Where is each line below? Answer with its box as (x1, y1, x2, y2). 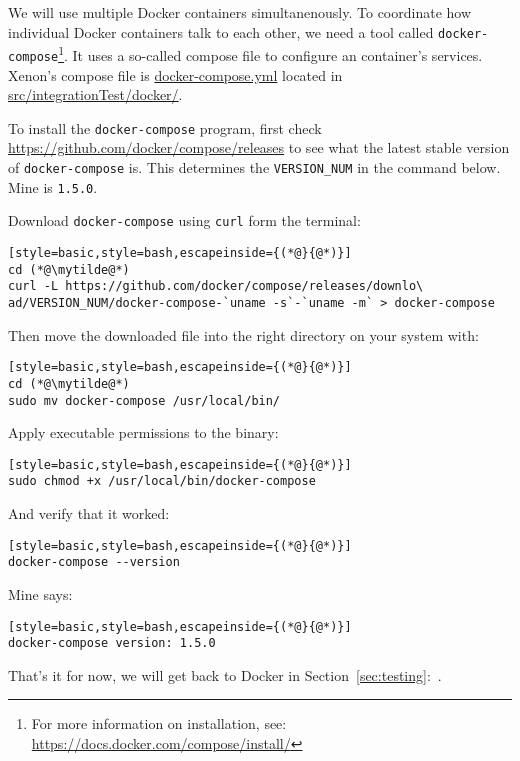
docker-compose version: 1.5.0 (8, 636, 216, 651)
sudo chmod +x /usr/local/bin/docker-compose (8, 474, 316, 489)
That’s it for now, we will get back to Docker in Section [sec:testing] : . (8, 664, 442, 685)
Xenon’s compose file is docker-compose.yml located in (8, 64, 343, 85)
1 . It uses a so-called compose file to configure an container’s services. (58, 42, 483, 65)
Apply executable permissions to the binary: (8, 422, 279, 443)
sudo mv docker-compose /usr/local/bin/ (8, 393, 281, 408)
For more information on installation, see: (31, 713, 287, 734)
